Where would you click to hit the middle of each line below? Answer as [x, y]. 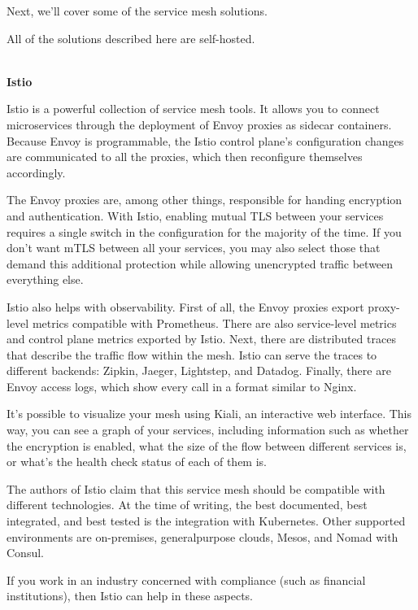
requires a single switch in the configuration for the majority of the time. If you [204, 231]
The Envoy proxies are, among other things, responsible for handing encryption [205, 200]
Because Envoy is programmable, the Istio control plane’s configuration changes [205, 140]
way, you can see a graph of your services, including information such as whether [208, 430]
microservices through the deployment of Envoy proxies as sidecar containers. [199, 124]
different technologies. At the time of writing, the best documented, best [187, 505]
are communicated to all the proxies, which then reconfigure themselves [185, 157]
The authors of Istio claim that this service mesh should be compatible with [196, 488]
